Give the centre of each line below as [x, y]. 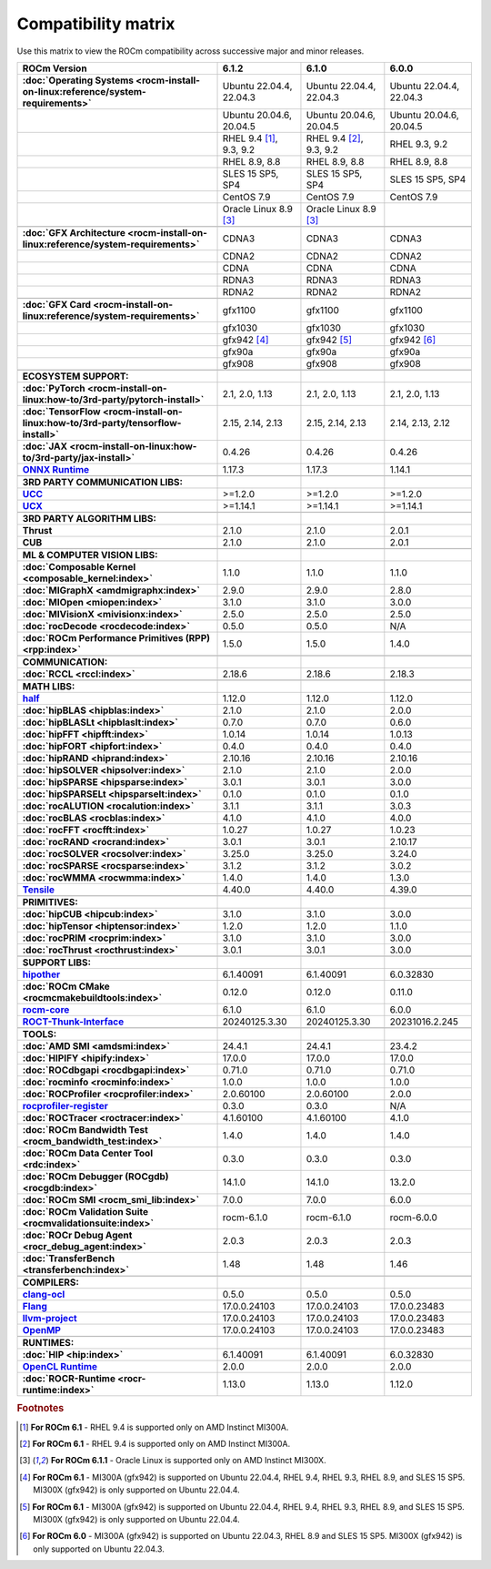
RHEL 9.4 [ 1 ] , [250, 138]
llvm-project [50, 1318]
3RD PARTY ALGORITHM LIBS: [89, 518]
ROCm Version [55, 68]
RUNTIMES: [48, 1342]
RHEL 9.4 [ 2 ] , [335, 138]
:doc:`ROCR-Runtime [69, 1378]
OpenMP [41, 1330]
